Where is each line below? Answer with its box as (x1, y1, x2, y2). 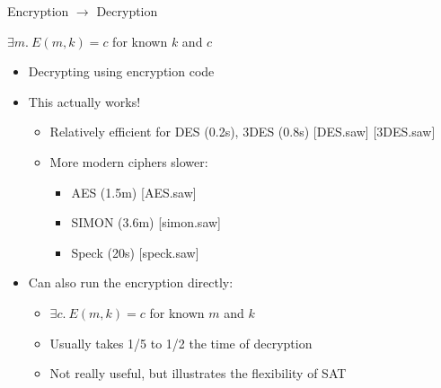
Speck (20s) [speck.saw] (71, 242, 199, 261)
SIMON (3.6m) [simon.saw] (71, 213, 221, 232)
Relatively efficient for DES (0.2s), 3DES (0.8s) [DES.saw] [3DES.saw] (49, 122, 436, 141)
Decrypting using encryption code (28, 62, 215, 81)
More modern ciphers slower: (49, 152, 208, 171)
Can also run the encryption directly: (28, 273, 234, 292)
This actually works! (28, 92, 141, 110)
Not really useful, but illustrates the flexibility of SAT (49, 364, 347, 383)
